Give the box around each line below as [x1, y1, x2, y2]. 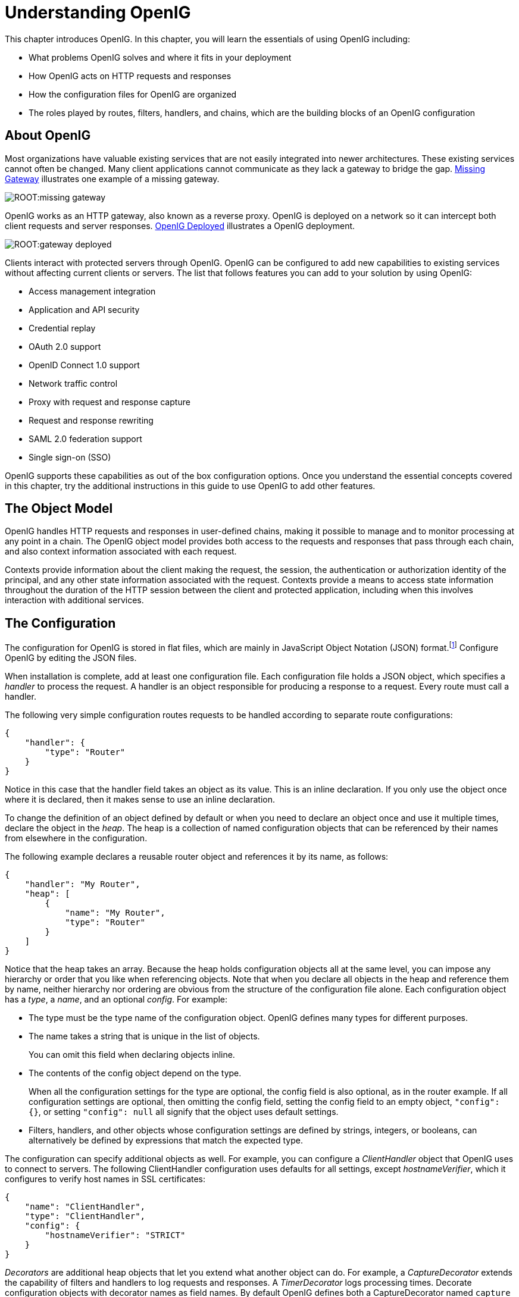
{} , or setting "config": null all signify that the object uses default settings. [29, 1106, 339, 1117]
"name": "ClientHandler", [24, 1201, 146, 1211]
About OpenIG [5, 128, 91, 143]
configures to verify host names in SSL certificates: [5, 1173, 206, 1184]
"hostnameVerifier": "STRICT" [45, 1230, 186, 1240]
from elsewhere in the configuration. [5, 832, 148, 843]
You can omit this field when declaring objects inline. [29, 1049, 235, 1060]
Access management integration [29, 286, 156, 296]
